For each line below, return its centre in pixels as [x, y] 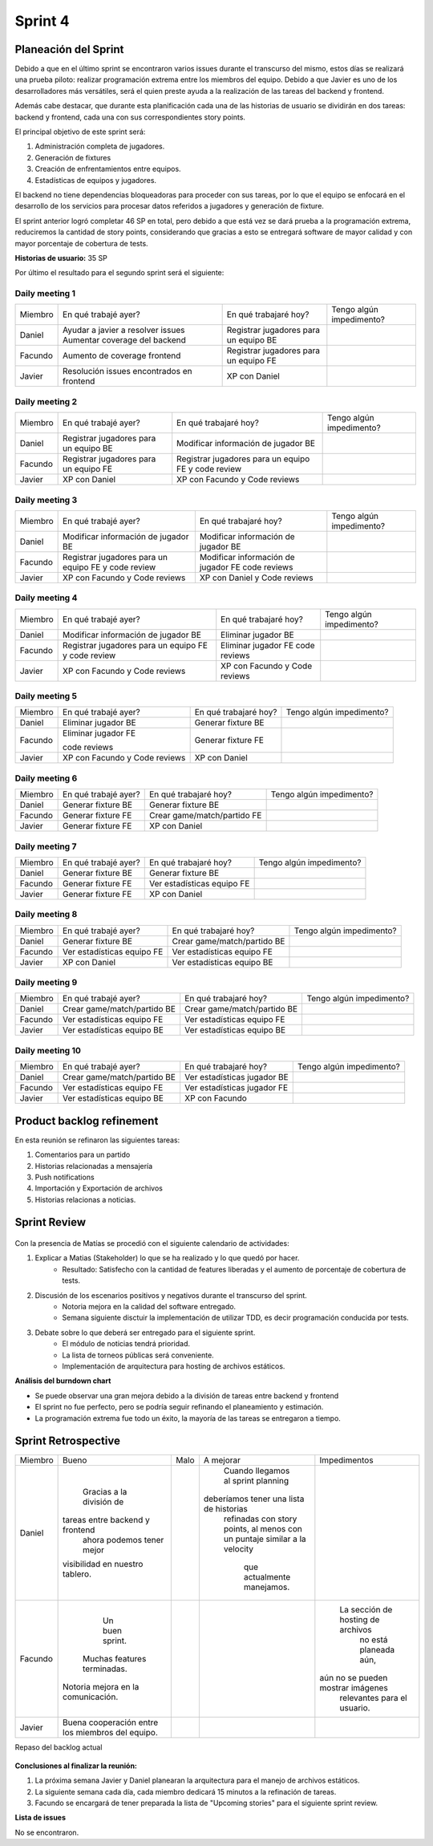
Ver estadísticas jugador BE [237, 1077]
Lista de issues [40, 1818]
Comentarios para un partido [83, 1154]
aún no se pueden [354, 1678]
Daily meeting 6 [46, 778]
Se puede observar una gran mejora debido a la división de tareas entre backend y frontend [187, 1395]
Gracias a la [105, 1492]
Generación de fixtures [73, 157]
